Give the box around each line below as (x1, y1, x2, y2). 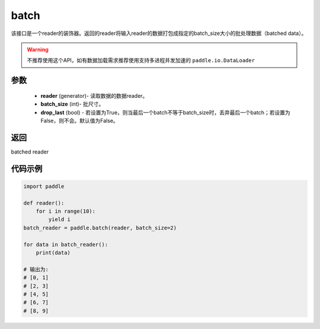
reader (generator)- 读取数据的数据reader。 (40, 92, 148, 99)
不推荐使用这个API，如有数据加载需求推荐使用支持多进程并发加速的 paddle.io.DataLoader (27, 57, 255, 64)
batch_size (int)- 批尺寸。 (40, 101, 104, 108)
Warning (27, 46, 49, 53)
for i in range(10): (36, 207, 96, 215)
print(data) (36, 249, 71, 256)
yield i (48, 216, 71, 223)
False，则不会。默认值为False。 (40, 117, 119, 124)
